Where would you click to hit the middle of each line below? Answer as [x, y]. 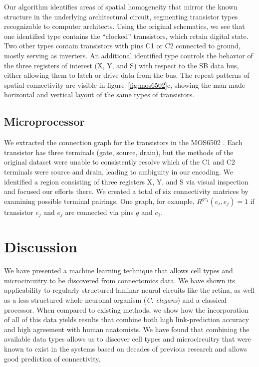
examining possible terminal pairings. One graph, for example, [99, 201]
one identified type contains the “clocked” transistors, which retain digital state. [126, 36]
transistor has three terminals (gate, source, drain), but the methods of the [119, 152]
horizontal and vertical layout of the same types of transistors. [99, 94]
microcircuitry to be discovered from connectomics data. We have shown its [120, 280]
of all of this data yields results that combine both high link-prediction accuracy [127, 319]
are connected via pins [99, 212]
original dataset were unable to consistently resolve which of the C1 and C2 [120, 162]
